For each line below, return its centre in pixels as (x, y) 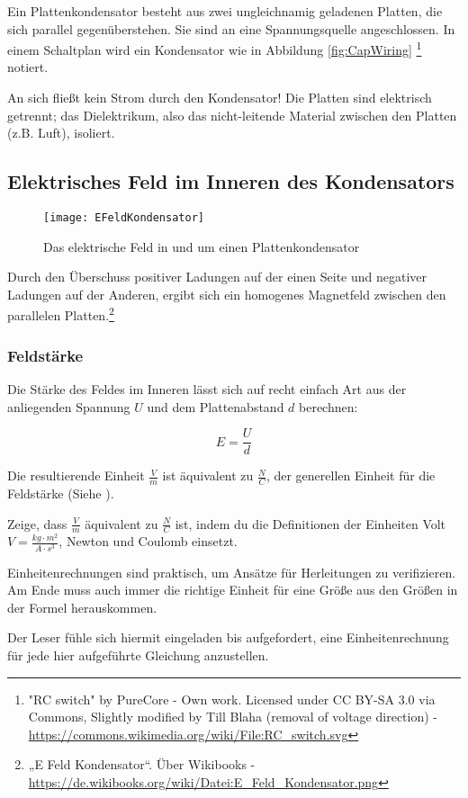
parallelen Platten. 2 (61, 314)
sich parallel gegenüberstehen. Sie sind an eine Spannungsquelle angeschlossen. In (231, 28)
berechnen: (328, 406)
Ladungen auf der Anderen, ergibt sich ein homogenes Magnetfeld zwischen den (227, 294)
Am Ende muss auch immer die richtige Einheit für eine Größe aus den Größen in (233, 590)
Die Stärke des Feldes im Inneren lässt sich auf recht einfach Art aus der (207, 388)
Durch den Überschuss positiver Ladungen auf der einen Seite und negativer (217, 277)
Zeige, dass (37, 523)
